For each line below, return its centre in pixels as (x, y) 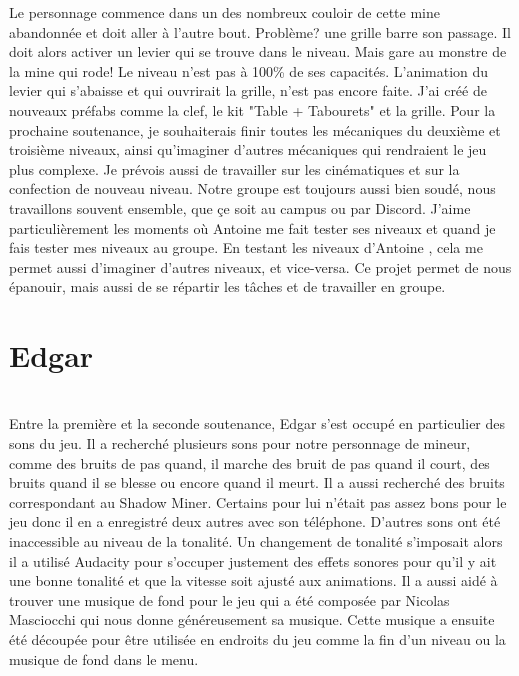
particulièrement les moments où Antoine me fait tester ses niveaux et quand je (252, 227)
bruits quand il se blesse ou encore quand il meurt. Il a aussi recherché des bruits (257, 482)
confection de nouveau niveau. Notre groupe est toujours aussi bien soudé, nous (252, 188)
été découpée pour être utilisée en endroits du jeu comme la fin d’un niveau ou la (257, 639)
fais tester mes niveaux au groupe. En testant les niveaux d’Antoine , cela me (246, 247)
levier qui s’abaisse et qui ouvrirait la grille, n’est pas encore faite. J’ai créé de (248, 90)
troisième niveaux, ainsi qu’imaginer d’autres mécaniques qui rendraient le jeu (248, 149)
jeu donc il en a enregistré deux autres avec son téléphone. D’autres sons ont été (255, 521)
